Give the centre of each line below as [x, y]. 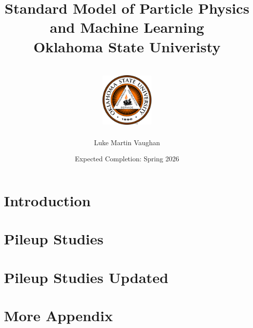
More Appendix [58, 315]
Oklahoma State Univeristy [127, 46]
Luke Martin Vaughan [127, 142]
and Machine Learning [127, 27]
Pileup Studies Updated [86, 277]
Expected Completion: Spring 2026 [127, 159]
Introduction [47, 200]
